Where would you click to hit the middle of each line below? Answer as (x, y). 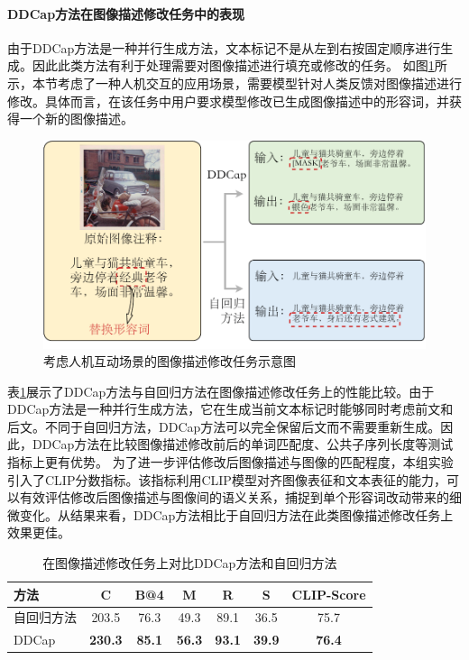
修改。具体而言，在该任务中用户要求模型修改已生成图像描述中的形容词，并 (228, 101)
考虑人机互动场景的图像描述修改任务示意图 (170, 361)
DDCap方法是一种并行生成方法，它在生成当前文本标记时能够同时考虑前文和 (230, 409)
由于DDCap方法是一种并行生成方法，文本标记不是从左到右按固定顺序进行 (224, 47)
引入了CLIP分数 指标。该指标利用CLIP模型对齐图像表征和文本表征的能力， (227, 479)
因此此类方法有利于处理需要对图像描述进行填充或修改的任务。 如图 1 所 (239, 65)
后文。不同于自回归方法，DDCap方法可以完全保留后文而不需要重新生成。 (224, 426)
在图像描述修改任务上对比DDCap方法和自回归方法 (190, 563)
